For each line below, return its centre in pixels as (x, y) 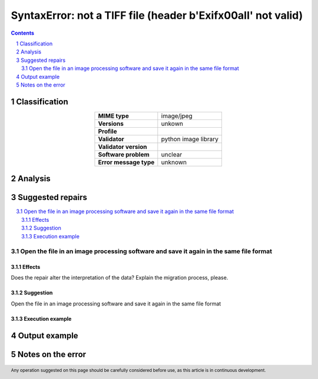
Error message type (126, 162)
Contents (23, 33)
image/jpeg (177, 116)
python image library (190, 139)
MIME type (113, 116)
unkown (172, 124)
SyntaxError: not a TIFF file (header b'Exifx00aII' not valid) (157, 15)
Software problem (124, 154)
